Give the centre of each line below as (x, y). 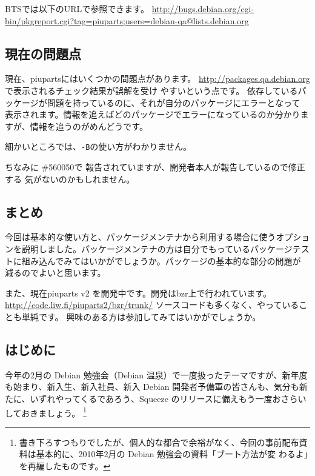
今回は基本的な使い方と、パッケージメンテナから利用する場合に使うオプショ (157, 237)
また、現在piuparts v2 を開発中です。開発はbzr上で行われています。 (138, 293)
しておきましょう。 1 (46, 412)
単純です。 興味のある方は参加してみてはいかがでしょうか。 (141, 316)
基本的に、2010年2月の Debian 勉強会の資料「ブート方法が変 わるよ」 (172, 454)
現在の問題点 (43, 53)
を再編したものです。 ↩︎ (65, 465)
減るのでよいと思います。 (55, 273)
